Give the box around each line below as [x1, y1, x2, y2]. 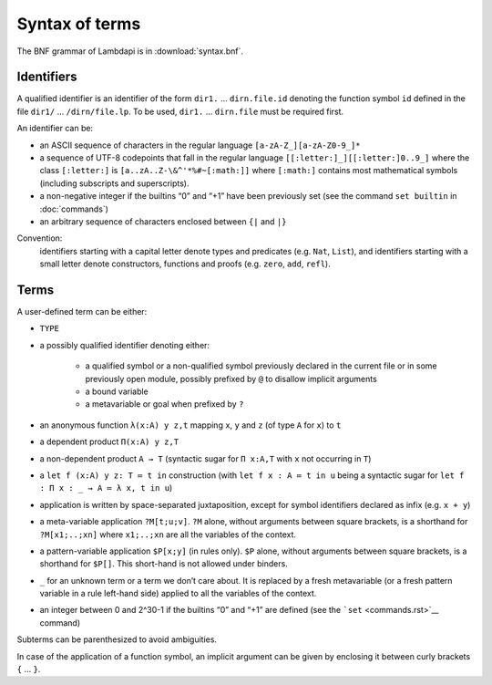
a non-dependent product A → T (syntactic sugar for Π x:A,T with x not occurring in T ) [39, 452, 372, 464]
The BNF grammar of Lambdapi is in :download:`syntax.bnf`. [16, 46, 244, 57]
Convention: [16, 233, 63, 244]
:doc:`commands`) [39, 203, 109, 214]
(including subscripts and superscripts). [39, 178, 190, 189]
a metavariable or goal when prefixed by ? [85, 399, 244, 410]
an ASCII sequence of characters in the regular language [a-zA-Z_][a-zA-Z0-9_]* [39, 140, 361, 150]
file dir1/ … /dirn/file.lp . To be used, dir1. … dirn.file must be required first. [16, 106, 344, 117]
